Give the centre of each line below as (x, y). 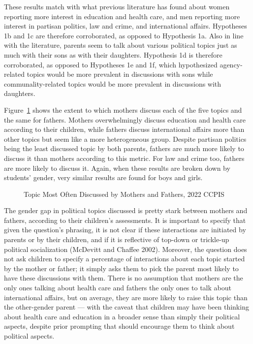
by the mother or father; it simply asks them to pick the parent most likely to (121, 268)
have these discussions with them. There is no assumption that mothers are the (124, 278)
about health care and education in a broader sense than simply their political (122, 316)
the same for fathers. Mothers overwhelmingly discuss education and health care (125, 119)
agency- (231, 64)
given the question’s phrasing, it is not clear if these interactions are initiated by (125, 230)
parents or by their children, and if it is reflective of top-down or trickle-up (117, 239)
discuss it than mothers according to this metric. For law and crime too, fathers (124, 158)
